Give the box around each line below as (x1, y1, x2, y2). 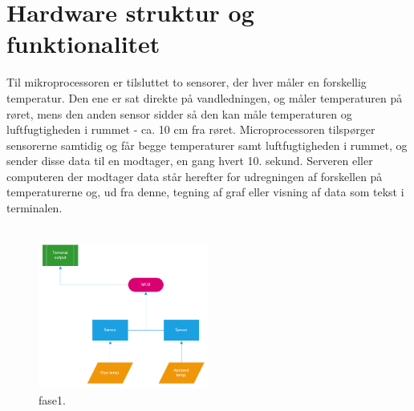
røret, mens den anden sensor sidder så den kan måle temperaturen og (6, 105, 352, 122)
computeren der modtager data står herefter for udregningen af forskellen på (6, 167, 383, 184)
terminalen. (6, 199, 63, 216)
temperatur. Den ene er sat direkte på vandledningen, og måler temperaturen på (6, 89, 403, 106)
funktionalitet (6, 27, 160, 60)
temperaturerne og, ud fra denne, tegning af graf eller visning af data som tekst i (6, 183, 404, 200)
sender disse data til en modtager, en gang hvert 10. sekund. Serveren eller (6, 152, 373, 169)
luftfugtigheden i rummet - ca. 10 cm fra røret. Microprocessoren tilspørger (6, 121, 375, 138)
